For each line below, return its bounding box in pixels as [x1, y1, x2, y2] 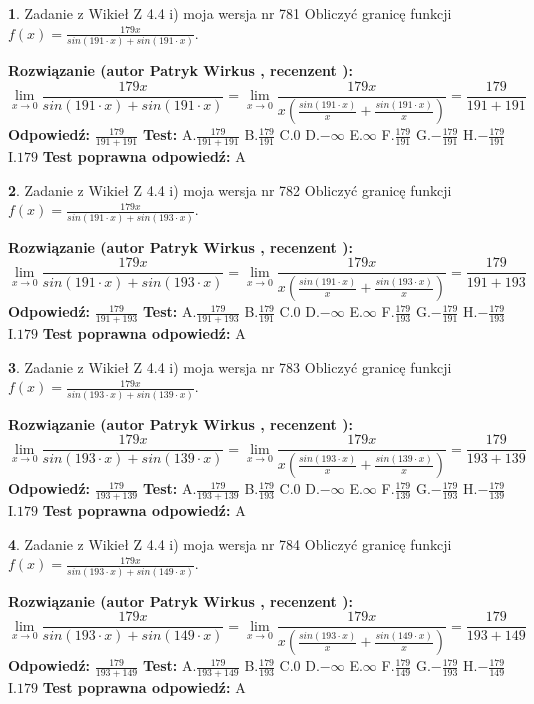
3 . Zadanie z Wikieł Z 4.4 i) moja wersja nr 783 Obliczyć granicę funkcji [8, 356, 452, 377]
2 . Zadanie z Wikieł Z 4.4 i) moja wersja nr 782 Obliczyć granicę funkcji [8, 179, 452, 200]
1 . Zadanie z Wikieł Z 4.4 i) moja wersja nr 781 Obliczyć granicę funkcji [8, 3, 452, 23]
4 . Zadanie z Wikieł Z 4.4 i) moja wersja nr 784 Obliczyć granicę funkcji [8, 533, 452, 554]
